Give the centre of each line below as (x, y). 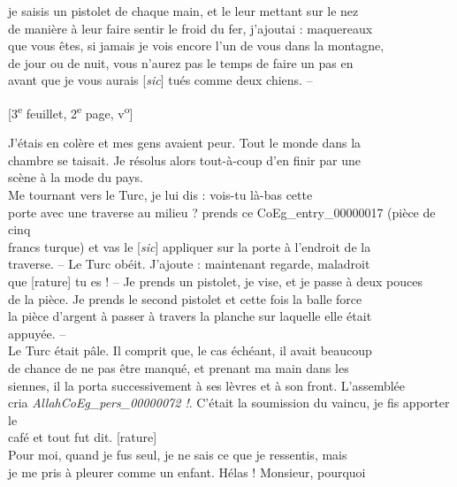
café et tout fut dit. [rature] (83, 437)
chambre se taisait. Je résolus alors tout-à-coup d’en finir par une (184, 160)
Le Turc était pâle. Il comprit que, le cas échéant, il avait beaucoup (190, 350)
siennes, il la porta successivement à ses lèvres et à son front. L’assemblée (207, 385)
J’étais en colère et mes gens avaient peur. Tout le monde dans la (185, 143)
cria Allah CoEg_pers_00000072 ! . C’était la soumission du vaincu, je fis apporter (229, 403)
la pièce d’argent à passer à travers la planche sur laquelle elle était (190, 316)
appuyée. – (37, 333)
